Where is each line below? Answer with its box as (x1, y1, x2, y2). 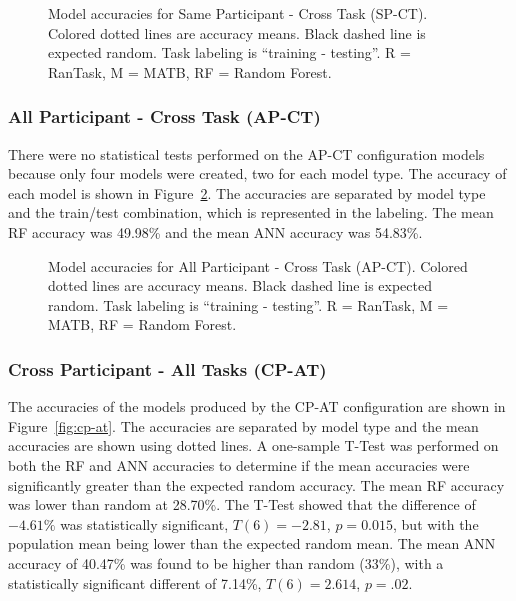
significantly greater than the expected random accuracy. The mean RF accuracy (8, 474, 505, 495)
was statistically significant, (60, 513, 229, 534)
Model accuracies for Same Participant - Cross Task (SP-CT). (48, 3, 428, 23)
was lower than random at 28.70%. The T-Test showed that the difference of (8, 494, 476, 515)
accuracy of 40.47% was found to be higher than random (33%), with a (8, 552, 444, 573)
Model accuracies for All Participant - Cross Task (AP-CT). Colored (48, 255, 468, 276)
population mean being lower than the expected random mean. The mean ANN (8, 533, 496, 554)
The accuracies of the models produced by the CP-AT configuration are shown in (8, 396, 506, 417)
